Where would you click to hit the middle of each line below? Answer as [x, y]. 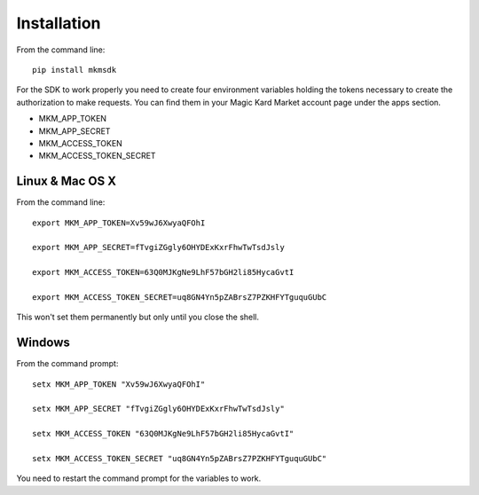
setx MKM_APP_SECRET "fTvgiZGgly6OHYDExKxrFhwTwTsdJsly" [159, 409]
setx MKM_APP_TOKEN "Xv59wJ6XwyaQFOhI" [119, 384]
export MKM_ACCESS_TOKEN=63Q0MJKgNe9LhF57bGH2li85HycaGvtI [163, 272]
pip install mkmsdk [75, 70]
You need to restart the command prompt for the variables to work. [139, 478]
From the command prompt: [67, 364]
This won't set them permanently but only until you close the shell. [138, 317]
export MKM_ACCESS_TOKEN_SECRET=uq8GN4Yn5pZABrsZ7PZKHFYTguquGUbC [180, 297]
